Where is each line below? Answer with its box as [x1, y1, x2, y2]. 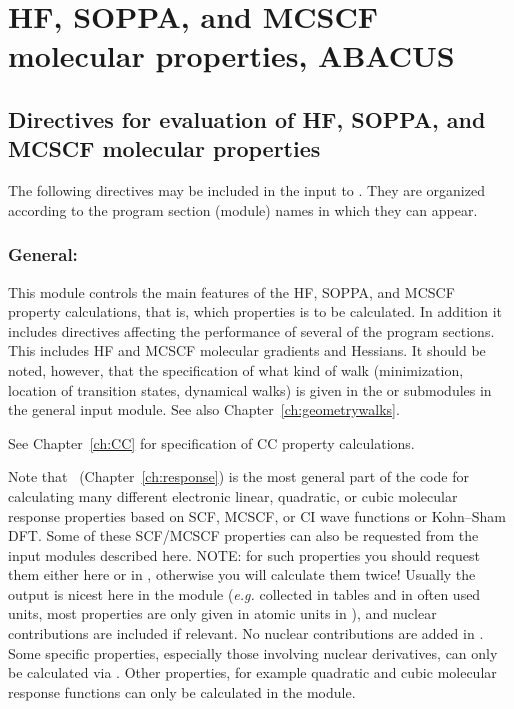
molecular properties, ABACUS [8, 35, 455, 76]
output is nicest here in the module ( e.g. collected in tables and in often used [8, 583, 481, 604]
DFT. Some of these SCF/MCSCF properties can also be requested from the [8, 525, 479, 546]
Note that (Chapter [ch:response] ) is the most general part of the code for [8, 466, 469, 487]
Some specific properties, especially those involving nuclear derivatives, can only [8, 642, 498, 663]
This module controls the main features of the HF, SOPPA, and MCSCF [8, 281, 455, 302]
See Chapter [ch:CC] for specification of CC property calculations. [8, 432, 415, 453]
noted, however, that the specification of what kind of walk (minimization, [8, 359, 464, 380]
